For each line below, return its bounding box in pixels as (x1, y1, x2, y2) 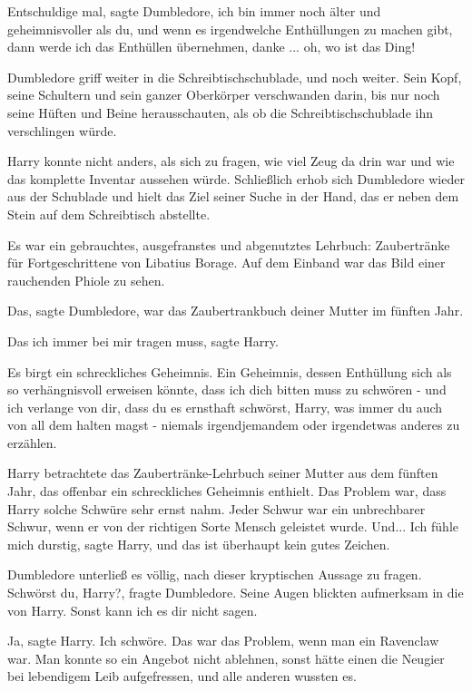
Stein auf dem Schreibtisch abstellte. (7, 204, 211, 223)
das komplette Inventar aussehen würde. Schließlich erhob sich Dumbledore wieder (7, 169, 465, 188)
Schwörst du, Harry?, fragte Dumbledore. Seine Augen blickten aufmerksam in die (7, 583, 464, 602)
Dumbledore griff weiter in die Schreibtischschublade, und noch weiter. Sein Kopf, (7, 67, 462, 86)
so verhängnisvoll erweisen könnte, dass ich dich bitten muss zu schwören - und (7, 380, 447, 399)
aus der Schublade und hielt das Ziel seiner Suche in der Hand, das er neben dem (7, 187, 459, 206)
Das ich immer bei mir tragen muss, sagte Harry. (7, 331, 279, 350)
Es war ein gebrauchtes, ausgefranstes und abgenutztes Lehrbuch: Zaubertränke (7, 235, 450, 254)
